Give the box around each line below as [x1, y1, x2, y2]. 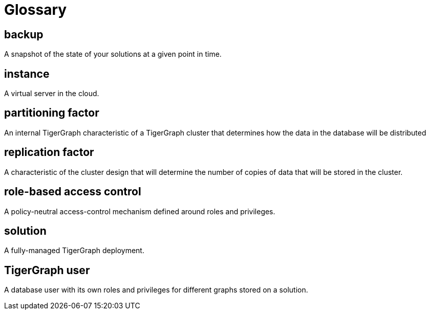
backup [4, 28, 44, 41]
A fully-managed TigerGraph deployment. [4, 246, 144, 255]
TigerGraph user [4, 263, 90, 277]
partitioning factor [4, 106, 99, 120]
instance [4, 67, 50, 80]
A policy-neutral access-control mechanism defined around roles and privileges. [4, 207, 275, 216]
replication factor [4, 146, 94, 159]
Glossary [4, 1, 67, 18]
